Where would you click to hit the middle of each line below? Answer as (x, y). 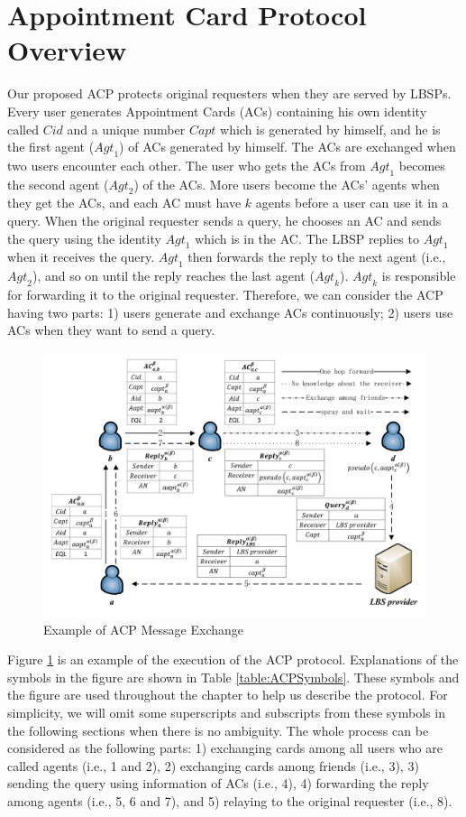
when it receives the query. (81, 257)
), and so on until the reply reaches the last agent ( (173, 276)
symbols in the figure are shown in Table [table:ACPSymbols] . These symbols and (233, 677)
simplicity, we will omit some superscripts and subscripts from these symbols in (226, 712)
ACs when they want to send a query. (111, 330)
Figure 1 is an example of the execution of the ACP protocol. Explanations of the (233, 659)
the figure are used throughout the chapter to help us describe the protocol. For (228, 695)
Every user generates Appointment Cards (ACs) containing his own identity (217, 111)
